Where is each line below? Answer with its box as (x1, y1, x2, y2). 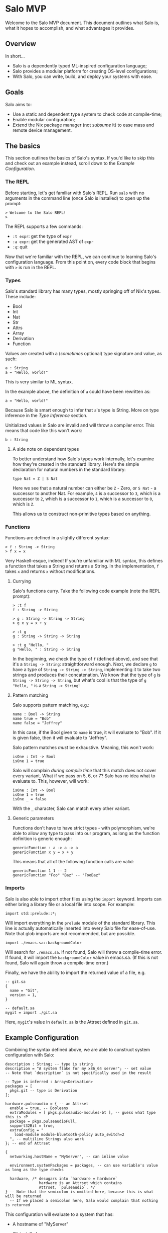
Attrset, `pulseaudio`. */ (39, 1185, 95, 1190)
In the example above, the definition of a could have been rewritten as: (5, 388, 151, 394)
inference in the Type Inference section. (5, 412, 88, 418)
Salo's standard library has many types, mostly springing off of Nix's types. (5, 288, 161, 294)
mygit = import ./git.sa (5, 1010, 57, 1015)
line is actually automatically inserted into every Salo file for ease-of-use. (5, 925, 156, 931)
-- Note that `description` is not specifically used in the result (5, 1071, 151, 1076)
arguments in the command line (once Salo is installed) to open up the (5, 195, 150, 201)
